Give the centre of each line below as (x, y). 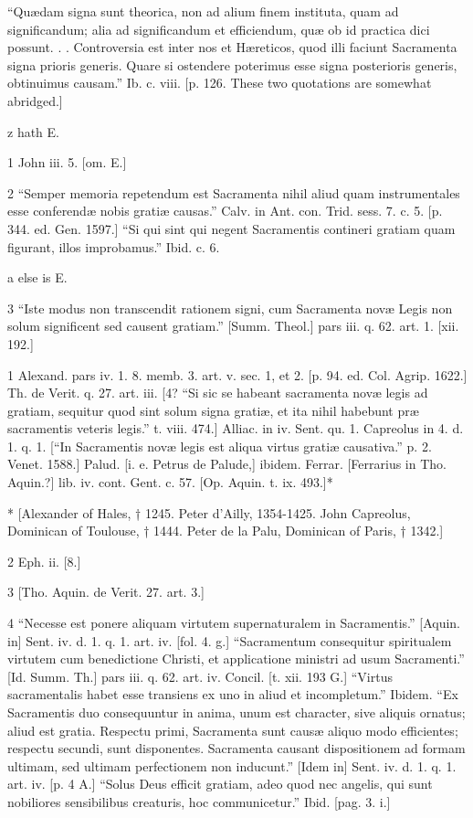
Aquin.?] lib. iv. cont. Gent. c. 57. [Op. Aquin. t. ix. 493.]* (170, 482)
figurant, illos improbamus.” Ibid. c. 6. (114, 246)
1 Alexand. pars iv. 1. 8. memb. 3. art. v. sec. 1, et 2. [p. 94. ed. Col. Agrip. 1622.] (237, 374)
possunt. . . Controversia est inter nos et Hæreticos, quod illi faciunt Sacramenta (232, 47)
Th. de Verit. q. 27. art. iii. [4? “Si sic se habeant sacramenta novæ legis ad (218, 393)
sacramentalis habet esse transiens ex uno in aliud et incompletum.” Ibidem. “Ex (233, 694)
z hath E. (33, 131)
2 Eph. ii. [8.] (44, 561)
